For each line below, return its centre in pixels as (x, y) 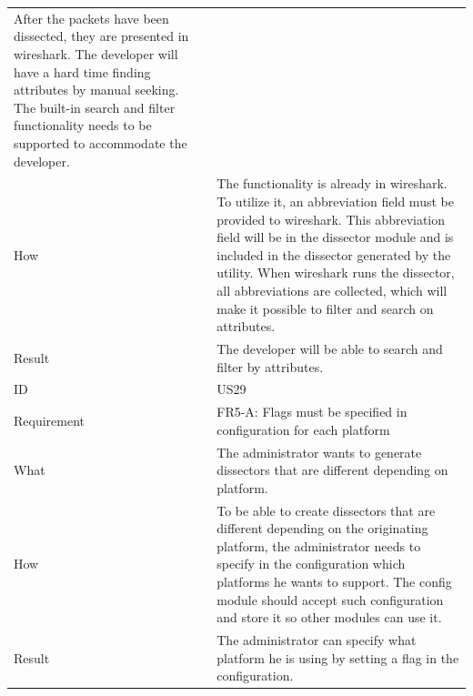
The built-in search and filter (95, 107)
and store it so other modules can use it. (329, 617)
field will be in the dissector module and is (335, 237)
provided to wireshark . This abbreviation (331, 219)
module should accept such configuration (330, 599)
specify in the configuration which (311, 564)
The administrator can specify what (317, 640)
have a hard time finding (82, 71)
